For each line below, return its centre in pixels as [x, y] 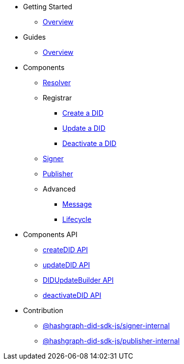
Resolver [57, 83]
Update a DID [84, 128]
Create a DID [83, 113]
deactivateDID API [72, 295]
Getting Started [48, 7]
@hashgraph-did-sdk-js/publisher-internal [111, 341]
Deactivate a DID [90, 143]
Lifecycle [77, 219]
